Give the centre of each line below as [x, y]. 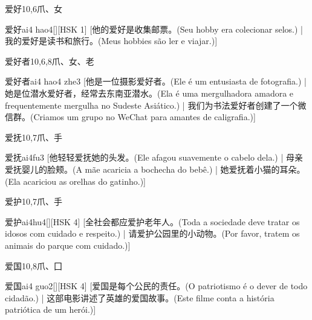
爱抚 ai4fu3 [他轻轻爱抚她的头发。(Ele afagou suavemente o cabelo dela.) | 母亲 [154, 157]
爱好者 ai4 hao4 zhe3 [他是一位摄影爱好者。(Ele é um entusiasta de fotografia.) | [156, 81]
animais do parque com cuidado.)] [68, 245]
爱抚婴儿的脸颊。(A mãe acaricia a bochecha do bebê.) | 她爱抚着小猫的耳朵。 [155, 169]
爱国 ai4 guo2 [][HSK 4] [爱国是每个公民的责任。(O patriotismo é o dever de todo [156, 286]
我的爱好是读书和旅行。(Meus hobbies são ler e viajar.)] [111, 41]
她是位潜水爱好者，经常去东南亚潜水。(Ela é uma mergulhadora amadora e [149, 93]
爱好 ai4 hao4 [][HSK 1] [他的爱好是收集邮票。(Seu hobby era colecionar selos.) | [154, 29]
